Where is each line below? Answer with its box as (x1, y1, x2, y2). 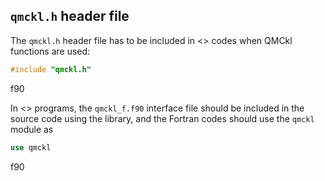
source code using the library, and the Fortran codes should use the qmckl (10, 112, 315, 124)
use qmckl (10, 142, 52, 153)
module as (10, 123, 54, 135)
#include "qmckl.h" (10, 64, 92, 74)
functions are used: (10, 45, 91, 57)
